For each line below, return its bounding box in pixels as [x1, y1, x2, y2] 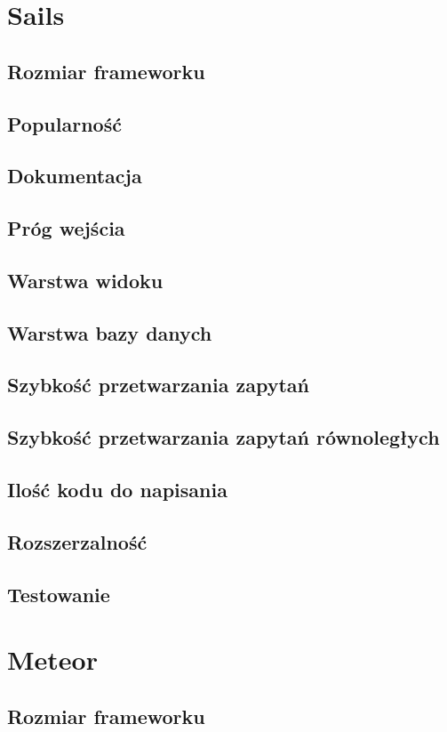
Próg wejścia [7, 214, 125, 242]
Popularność [7, 109, 122, 137]
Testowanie [7, 580, 110, 607]
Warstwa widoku [7, 266, 164, 294]
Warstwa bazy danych [7, 318, 212, 346]
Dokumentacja [7, 162, 142, 189]
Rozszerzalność [7, 527, 148, 555]
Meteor [7, 641, 98, 678]
